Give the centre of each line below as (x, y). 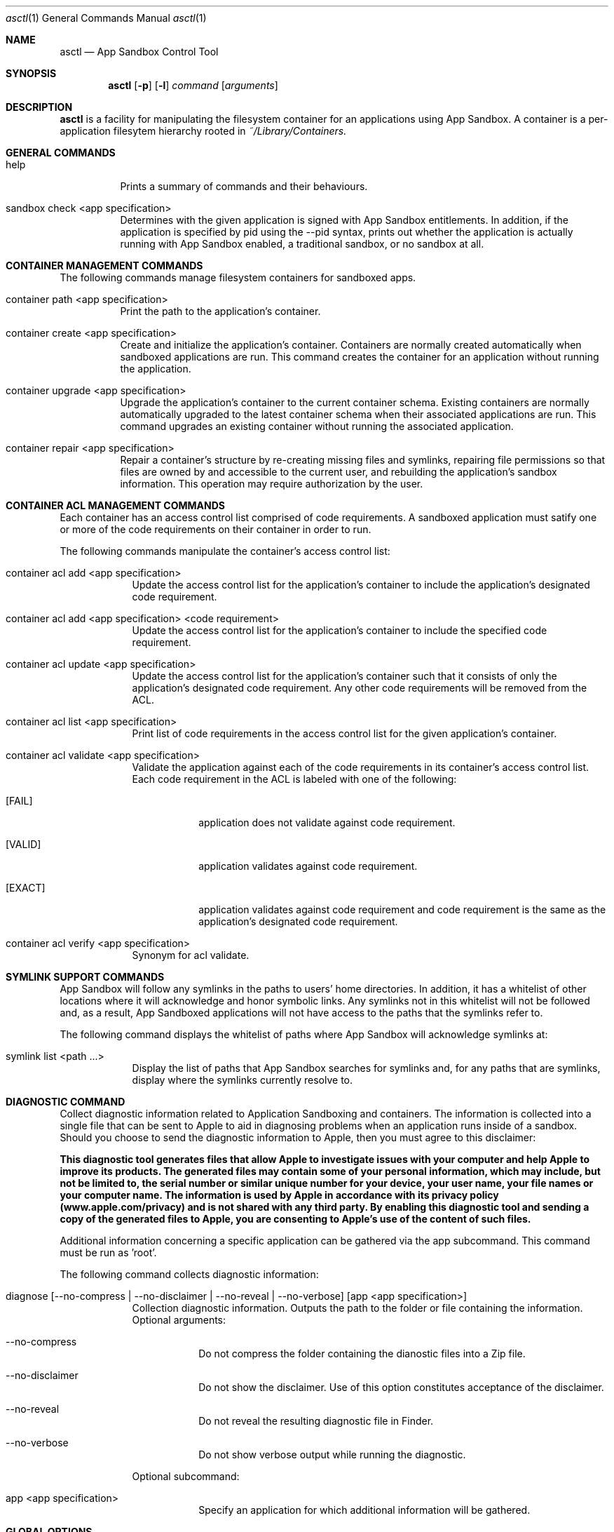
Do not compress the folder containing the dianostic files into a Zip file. (362, 1353)
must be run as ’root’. (108, 1252)
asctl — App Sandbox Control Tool (139, 52)
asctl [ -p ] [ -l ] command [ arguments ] (193, 85)
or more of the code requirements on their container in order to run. (216, 529)
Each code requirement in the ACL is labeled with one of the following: (294, 779)
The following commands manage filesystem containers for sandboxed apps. (238, 277)
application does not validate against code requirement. (327, 822)
